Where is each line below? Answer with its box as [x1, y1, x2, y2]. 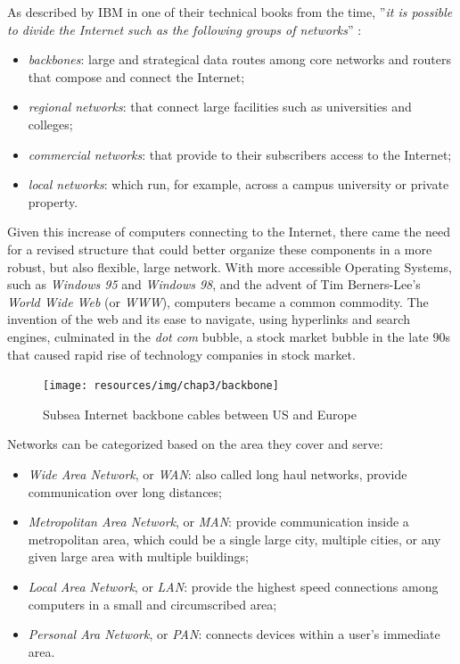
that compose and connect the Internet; [28, 67, 245, 86]
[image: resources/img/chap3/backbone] [43, 379, 279, 393]
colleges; [28, 114, 73, 133]
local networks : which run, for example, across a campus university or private [28, 175, 449, 194]
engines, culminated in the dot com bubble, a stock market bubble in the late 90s [7, 327, 450, 345]
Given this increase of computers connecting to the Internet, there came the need [7, 222, 451, 241]
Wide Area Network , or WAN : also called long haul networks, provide [28, 464, 407, 483]
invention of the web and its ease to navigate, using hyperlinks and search [7, 310, 410, 328]
